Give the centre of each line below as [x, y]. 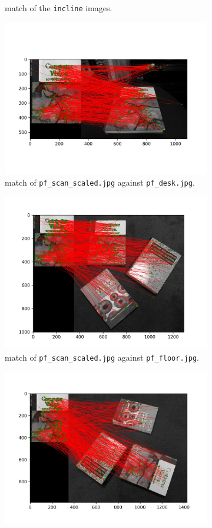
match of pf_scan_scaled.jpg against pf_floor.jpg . [102, 357]
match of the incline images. [59, 8]
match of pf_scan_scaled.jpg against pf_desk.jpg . [100, 182]
